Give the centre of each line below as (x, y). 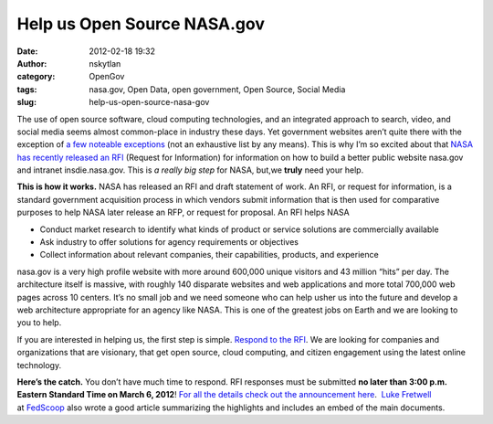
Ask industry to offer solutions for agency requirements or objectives (169, 242)
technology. (39, 365)
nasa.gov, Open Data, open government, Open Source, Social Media (217, 89)
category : (36, 77)
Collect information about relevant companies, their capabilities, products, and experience (209, 255)
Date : (27, 51)
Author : (32, 63)
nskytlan (105, 63)
